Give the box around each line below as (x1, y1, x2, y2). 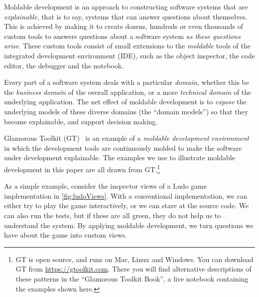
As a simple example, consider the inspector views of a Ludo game (4, 181, 207, 191)
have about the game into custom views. (4, 230, 127, 240)
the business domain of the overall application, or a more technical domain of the (4, 86, 252, 97)
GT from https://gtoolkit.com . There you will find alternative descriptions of (15, 264, 252, 274)
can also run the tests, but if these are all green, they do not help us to (4, 210, 221, 220)
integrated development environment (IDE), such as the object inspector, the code (4, 50, 255, 60)
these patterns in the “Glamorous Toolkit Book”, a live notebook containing (15, 273, 249, 284)
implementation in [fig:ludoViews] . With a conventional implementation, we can (4, 190, 248, 201)
